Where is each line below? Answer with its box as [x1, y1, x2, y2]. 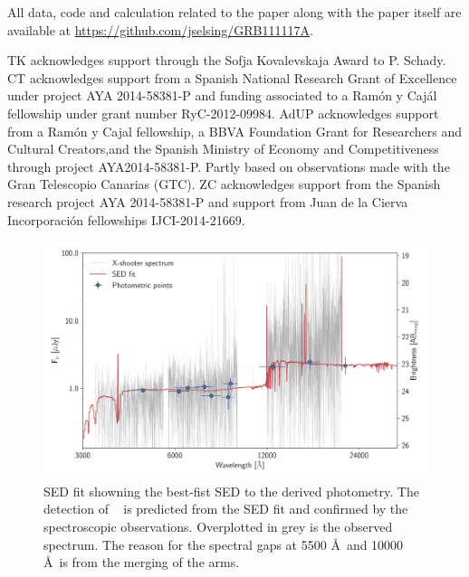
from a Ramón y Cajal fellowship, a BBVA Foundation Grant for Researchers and [7, 121, 463, 140]
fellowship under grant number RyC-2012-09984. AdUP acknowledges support [7, 103, 439, 122]
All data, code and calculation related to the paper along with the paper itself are [7, 3, 462, 21]
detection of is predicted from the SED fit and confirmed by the [43, 499, 408, 518]
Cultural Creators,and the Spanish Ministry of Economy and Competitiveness [7, 139, 439, 158]
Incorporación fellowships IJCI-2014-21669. [7, 210, 245, 229]
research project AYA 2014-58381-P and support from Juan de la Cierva [7, 192, 408, 211]
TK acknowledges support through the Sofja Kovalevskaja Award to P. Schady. [7, 51, 446, 70]
